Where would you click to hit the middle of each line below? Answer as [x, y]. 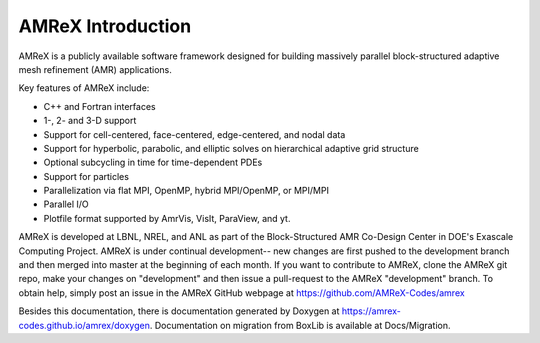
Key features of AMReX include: [84, 88]
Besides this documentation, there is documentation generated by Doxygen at [179, 311]
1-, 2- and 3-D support [90, 121]
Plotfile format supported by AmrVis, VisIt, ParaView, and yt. [167, 218]
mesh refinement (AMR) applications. [95, 69]
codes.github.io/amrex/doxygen [84, 325]
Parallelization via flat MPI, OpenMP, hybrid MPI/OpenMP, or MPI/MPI [186, 191]
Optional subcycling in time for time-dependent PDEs [153, 162]
